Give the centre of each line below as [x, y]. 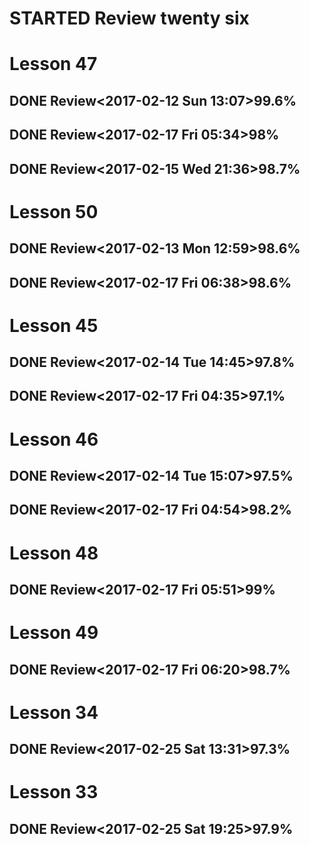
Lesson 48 [54, 553]
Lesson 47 [53, 64]
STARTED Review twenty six [129, 18]
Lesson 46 [54, 439]
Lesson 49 [54, 633]
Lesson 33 [54, 792]
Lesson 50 [54, 211]
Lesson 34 [54, 712]
